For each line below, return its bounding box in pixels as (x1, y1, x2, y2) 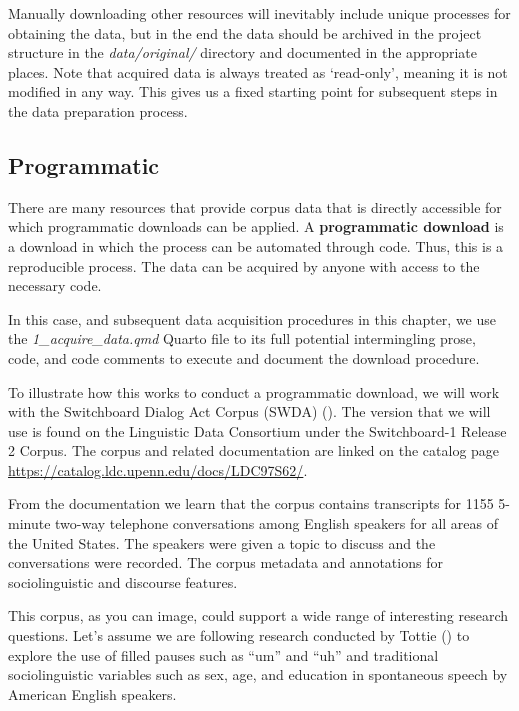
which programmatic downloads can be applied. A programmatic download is (8, 216, 504, 237)
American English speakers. (8, 683, 177, 704)
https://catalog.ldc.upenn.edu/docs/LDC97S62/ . (8, 459, 308, 480)
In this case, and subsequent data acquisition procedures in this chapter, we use (8, 308, 496, 329)
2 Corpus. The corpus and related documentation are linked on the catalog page (8, 440, 500, 461)
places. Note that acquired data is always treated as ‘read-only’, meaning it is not (8, 61, 508, 82)
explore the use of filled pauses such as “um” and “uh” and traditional (8, 644, 439, 665)
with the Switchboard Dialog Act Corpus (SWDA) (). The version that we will (8, 401, 491, 422)
